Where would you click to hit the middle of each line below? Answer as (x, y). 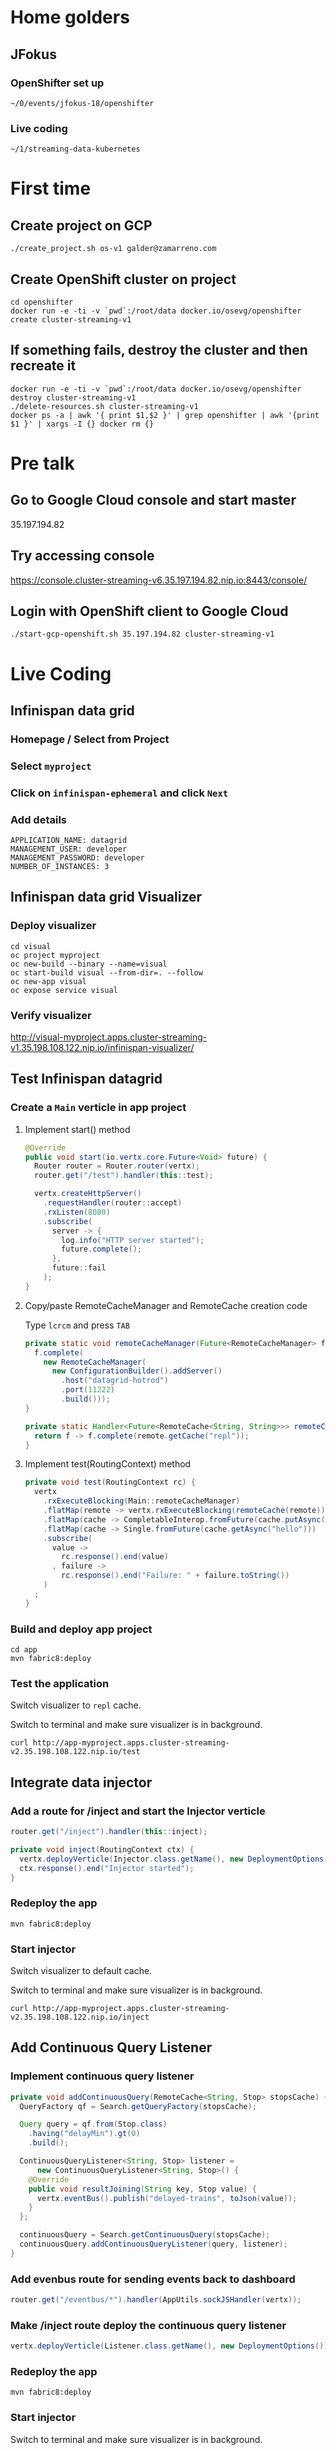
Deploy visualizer (53, 926)
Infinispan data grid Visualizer (106, 897)
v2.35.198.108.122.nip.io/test (75, 1752)
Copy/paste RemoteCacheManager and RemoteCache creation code (166, 1305)
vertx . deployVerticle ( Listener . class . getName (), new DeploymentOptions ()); (171, 2346)
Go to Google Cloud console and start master (153, 500)
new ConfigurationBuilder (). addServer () (137, 1371)
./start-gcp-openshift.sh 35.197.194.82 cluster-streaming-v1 (142, 634)
